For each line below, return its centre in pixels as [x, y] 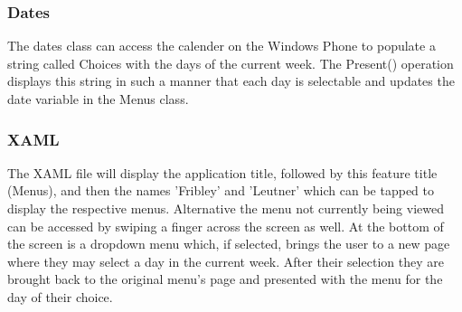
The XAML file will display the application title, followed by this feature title [222, 172]
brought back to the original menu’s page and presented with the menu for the [225, 279]
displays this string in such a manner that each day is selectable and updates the [231, 81]
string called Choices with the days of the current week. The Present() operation [231, 63]
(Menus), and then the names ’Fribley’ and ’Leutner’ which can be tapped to [221, 190]
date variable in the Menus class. [98, 99]
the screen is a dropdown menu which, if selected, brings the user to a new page [229, 244]
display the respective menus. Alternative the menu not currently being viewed [226, 208]
